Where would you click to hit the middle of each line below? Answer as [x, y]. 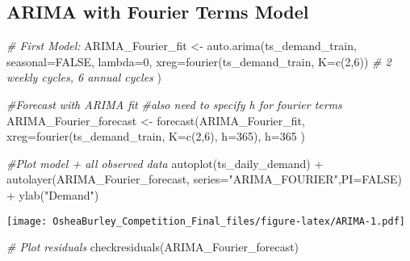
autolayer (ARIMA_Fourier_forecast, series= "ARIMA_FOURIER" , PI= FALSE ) [204, 179]
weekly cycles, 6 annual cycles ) [84, 77]
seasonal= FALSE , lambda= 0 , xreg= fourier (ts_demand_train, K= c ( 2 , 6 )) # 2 [199, 61]
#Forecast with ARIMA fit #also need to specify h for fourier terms [174, 104]
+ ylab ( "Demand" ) [53, 194]
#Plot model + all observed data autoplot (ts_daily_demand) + [165, 163]
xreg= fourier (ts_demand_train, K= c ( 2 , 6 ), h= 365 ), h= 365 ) [156, 136]
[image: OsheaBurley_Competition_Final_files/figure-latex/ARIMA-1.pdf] [206, 221]
